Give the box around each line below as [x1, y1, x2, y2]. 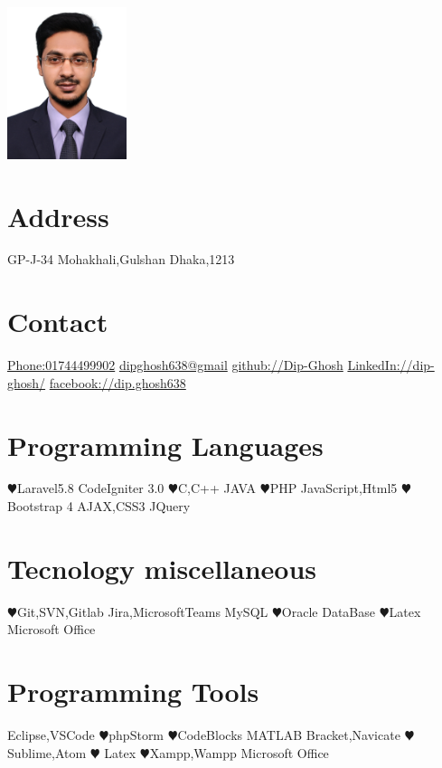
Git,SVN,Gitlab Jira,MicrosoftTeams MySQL [16, 602, 268, 621]
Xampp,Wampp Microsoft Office [149, 743, 329, 762]
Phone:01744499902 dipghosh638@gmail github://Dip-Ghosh [7, 356, 343, 375]
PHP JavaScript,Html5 [269, 479, 398, 498]
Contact [7, 303, 108, 340]
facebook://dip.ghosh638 [49, 373, 186, 392]
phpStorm [108, 725, 165, 744]
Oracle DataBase [281, 602, 375, 621]
